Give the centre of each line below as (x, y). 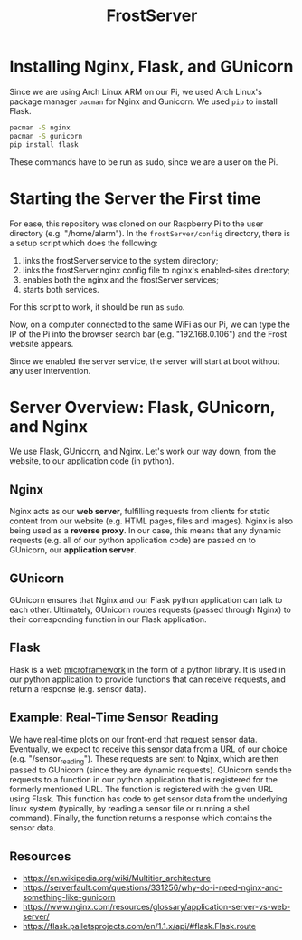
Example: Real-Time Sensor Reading (114, 718)
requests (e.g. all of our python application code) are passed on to (132, 541)
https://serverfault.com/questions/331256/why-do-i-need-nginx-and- (152, 887)
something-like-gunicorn (69, 897)
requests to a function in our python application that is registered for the (144, 780)
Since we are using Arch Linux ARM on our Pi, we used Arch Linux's (136, 91)
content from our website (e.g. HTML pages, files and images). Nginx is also (151, 521)
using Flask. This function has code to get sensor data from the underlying (148, 799)
